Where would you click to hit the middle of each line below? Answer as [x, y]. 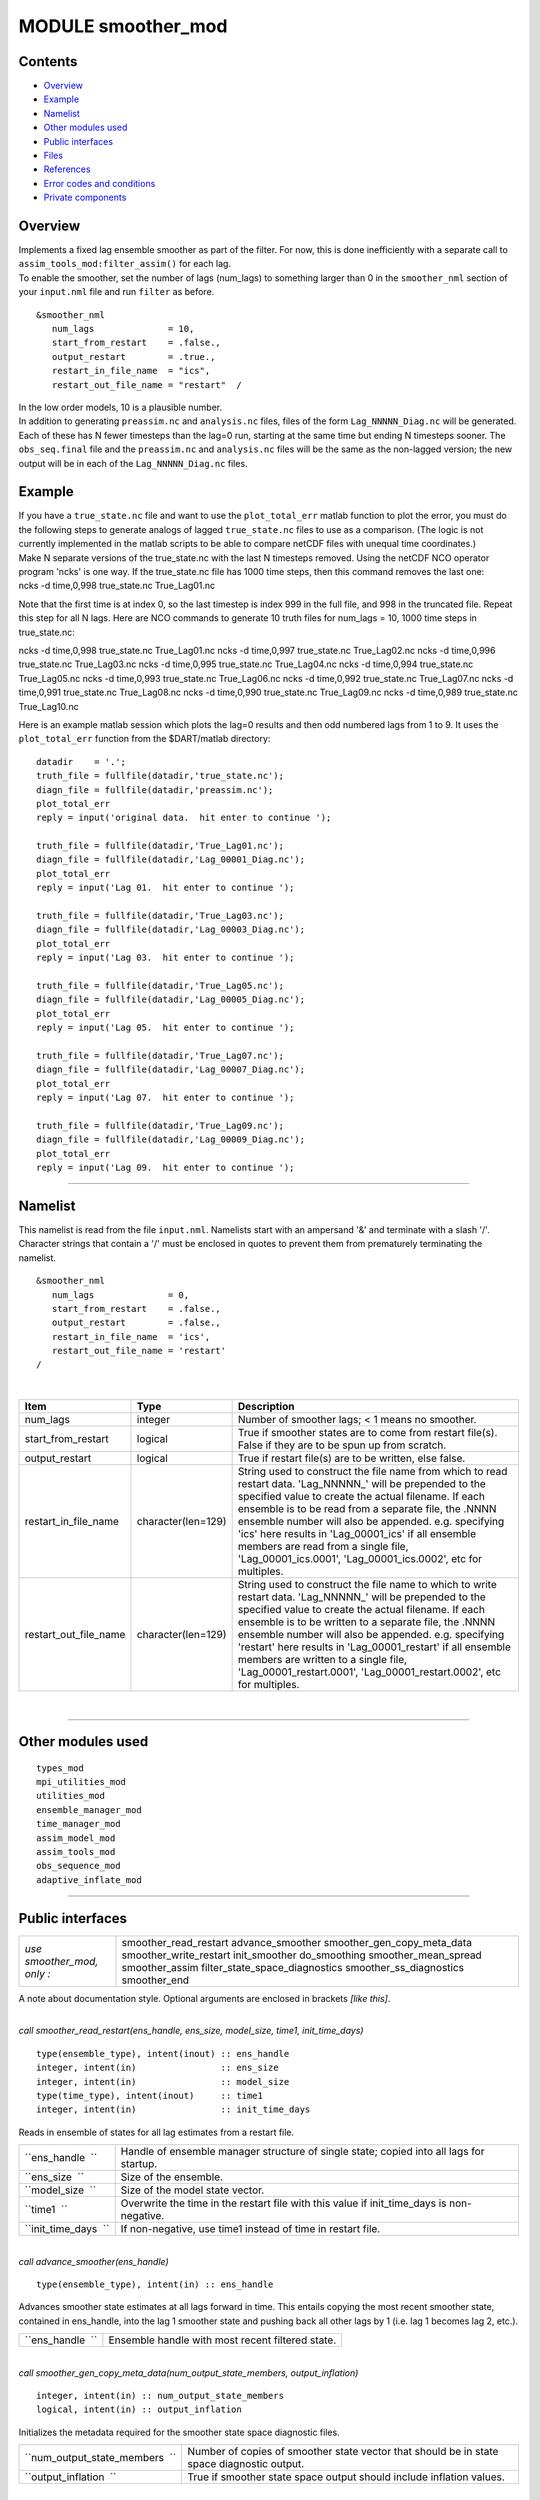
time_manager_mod [78, 1824]
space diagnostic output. [246, 2464]
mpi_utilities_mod [81, 1782]
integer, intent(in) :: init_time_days [173, 2109]
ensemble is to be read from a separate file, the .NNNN [367, 1509]
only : [37, 1973]
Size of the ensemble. [172, 2177]
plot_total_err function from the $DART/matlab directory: [144, 739]
